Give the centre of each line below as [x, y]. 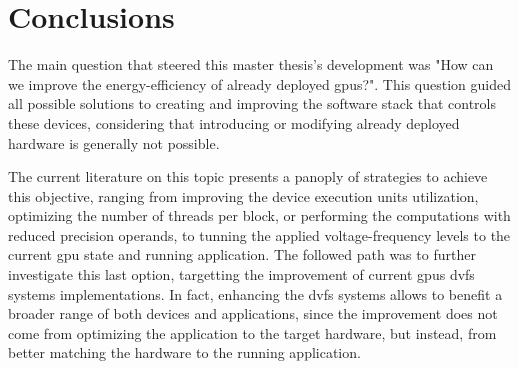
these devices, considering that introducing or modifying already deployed [234, 122]
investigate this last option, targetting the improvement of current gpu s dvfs [241, 274]
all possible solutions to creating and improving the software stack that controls [252, 103]
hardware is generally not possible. [114, 142]
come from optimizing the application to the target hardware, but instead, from [252, 332]
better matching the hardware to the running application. [184, 352]
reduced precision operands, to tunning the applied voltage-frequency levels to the [259, 234]
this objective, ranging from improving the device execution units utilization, [243, 195]
